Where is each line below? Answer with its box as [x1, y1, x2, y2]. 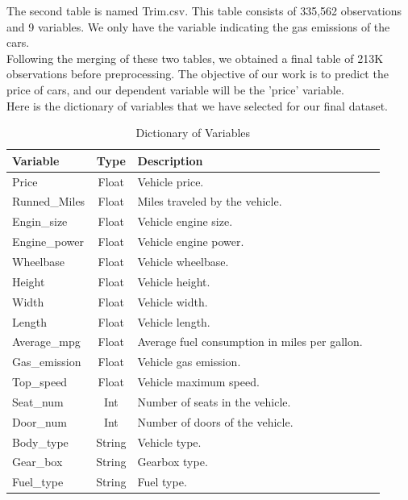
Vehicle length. [137, 313, 210, 330]
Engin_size [12, 213, 68, 230]
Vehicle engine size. [137, 213, 233, 230]
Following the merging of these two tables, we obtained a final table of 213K [6, 49, 384, 66]
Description [137, 152, 203, 169]
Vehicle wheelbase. [137, 252, 229, 269]
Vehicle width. [137, 293, 208, 310]
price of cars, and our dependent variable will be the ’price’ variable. [6, 81, 344, 98]
